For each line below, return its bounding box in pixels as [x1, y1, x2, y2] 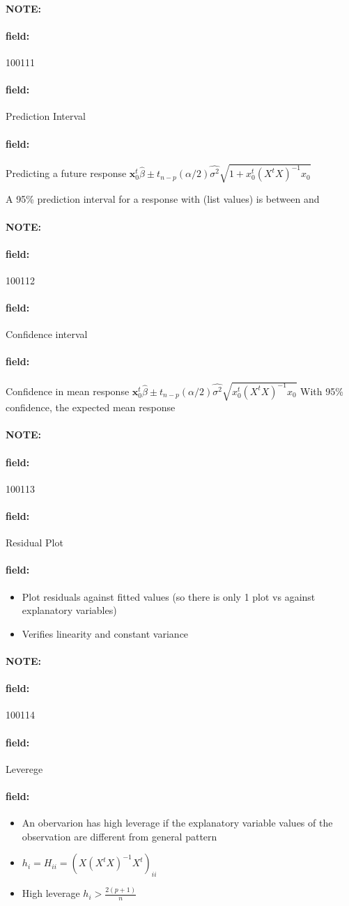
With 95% [300, 383, 343, 398]
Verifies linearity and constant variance [22, 626, 189, 640]
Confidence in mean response [6, 383, 130, 398]
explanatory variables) [22, 603, 117, 617]
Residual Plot [6, 535, 63, 550]
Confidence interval [6, 327, 88, 341]
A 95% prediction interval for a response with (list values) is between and [6, 192, 320, 206]
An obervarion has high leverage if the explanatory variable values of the [22, 815, 333, 830]
